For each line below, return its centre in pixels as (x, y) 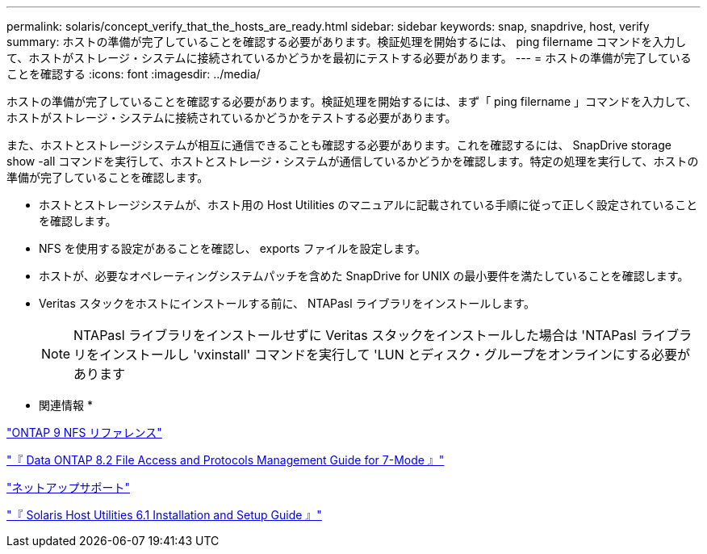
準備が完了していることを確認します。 (108, 177)
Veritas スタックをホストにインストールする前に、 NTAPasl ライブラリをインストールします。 (287, 303)
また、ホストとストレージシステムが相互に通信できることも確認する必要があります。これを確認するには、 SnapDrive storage (339, 145)
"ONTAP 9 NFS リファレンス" (84, 432)
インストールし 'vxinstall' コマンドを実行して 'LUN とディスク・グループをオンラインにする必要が (395, 355)
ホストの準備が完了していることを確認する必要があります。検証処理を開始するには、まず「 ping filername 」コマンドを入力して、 (352, 101)
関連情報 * (66, 405)
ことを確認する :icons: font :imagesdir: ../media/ (134, 74)
